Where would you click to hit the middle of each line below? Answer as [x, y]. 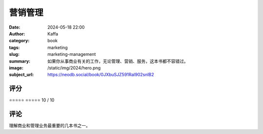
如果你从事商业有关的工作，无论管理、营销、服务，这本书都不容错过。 [118, 61]
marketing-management [72, 54]
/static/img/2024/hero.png [74, 67]
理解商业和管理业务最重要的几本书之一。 [49, 126]
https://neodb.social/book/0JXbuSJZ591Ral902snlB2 [101, 75]
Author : [17, 33]
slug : [14, 54]
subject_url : [21, 75]
